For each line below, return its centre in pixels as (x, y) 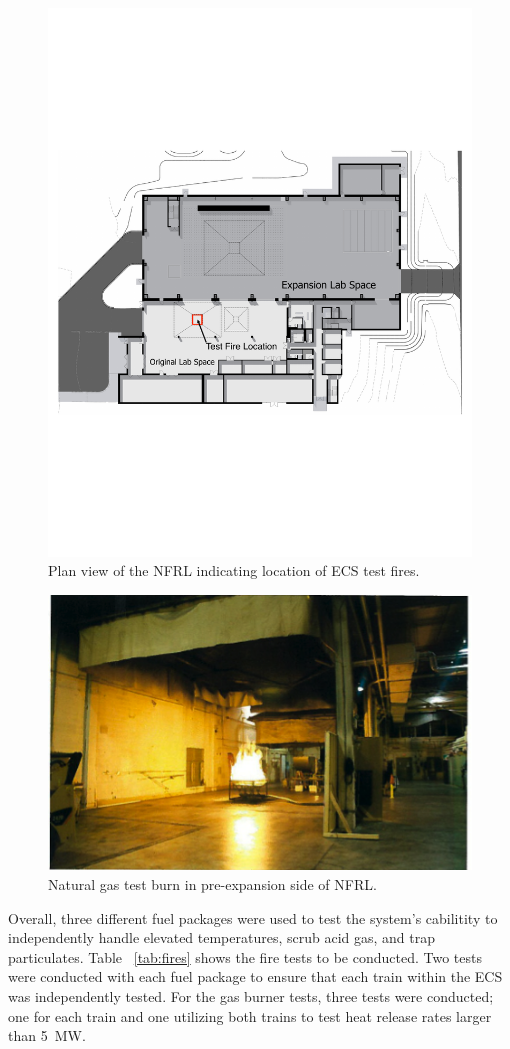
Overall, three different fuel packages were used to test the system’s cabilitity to (253, 917)
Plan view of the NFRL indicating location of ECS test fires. (234, 570)
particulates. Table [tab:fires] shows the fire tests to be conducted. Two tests (245, 956)
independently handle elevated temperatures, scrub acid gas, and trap (222, 937)
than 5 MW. (47, 1035)
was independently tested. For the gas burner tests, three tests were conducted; (251, 996)
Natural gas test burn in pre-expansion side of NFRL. (212, 884)
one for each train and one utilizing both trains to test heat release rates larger (250, 1015)
